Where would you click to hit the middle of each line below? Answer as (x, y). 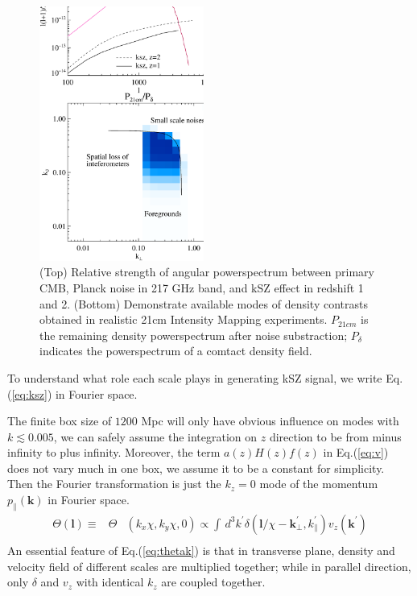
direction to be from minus (335, 436)
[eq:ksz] (29, 393)
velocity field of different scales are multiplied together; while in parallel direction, (209, 566)
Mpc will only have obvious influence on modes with (270, 421)
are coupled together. (213, 582)
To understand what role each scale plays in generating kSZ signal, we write (195, 377)
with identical (110, 582)
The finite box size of (60, 421)
